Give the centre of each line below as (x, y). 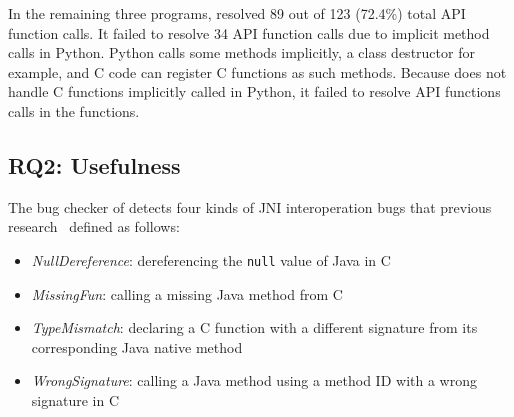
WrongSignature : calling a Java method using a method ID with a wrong (254, 380)
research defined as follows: (94, 226)
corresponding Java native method (137, 346)
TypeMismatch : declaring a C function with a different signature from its (254, 327)
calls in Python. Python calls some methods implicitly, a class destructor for (241, 52)
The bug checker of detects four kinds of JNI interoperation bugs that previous (250, 206)
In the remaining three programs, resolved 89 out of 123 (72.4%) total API (237, 13)
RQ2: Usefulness (94, 164)
